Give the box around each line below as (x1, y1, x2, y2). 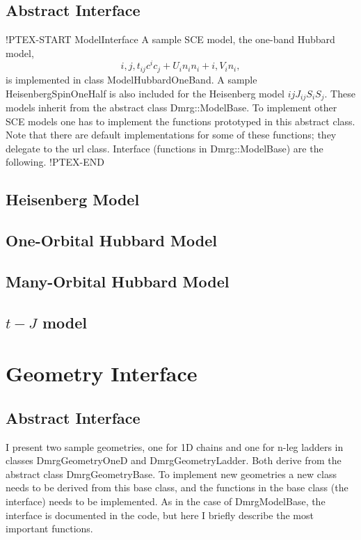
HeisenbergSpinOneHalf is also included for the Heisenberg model (6, 86, 285, 100)
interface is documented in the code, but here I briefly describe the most (6, 507, 314, 522)
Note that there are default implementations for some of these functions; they (6, 127, 337, 142)
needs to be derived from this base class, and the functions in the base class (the (6, 480, 348, 495)
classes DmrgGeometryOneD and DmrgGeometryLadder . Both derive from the (6, 453, 342, 468)
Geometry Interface (6, 359, 198, 388)
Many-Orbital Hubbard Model (6, 270, 230, 292)
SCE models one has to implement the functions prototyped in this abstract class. (6, 113, 355, 128)
